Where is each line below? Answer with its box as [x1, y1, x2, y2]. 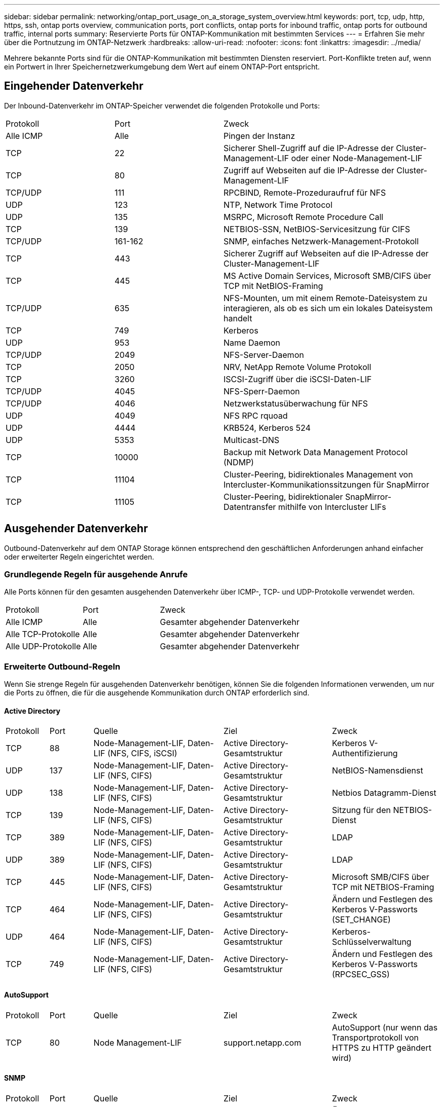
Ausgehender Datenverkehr [4, 522, 148, 535]
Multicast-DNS [224, 434, 280, 445]
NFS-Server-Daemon [224, 349, 304, 360]
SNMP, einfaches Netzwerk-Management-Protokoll [224, 236, 419, 246]
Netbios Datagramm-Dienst [331, 788, 436, 798]
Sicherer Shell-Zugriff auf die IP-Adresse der [224, 142, 394, 153]
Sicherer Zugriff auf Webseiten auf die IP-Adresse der [224, 248, 429, 259]
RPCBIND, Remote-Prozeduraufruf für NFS [224, 187, 386, 198]
